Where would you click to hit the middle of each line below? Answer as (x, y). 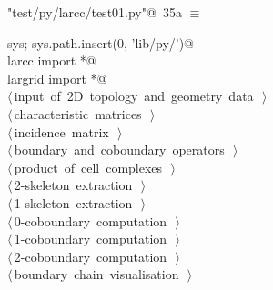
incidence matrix (61, 131)
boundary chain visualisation (96, 274)
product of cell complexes (88, 167)
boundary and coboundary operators (119, 150)
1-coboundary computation (91, 239)
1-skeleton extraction (73, 202)
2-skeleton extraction (73, 185)
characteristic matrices (78, 113)
